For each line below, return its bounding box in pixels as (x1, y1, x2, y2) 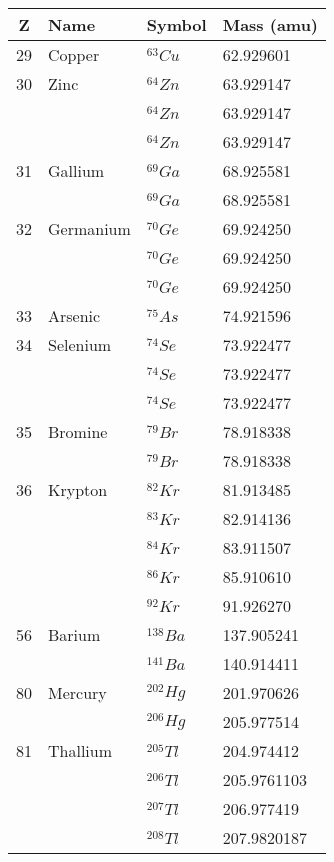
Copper (48, 43, 100, 66)
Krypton (48, 478, 108, 501)
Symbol (146, 13, 207, 36)
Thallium (48, 739, 113, 762)
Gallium (48, 159, 105, 182)
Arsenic (48, 304, 101, 327)
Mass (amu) (222, 13, 319, 36)
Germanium (48, 217, 131, 240)
